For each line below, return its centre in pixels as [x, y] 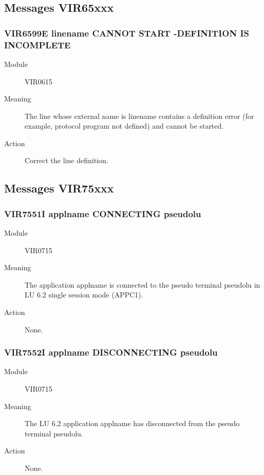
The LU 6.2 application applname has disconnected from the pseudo [132, 423]
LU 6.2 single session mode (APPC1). [84, 295]
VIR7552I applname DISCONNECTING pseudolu [111, 352]
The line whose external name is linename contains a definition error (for [139, 116]
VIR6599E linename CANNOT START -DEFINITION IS [127, 33]
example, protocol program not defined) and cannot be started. [124, 126]
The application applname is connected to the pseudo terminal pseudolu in [143, 284]
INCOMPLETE [37, 45]
